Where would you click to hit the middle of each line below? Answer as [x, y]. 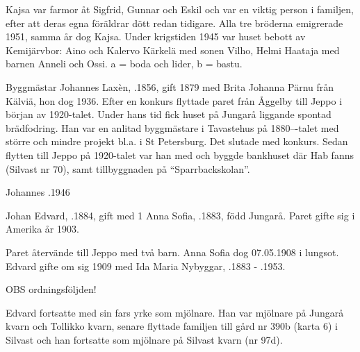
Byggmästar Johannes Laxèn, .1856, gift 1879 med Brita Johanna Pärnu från [170, 86]
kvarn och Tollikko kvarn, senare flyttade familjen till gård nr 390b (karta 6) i [172, 326]
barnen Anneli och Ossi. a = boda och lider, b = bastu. [124, 64]
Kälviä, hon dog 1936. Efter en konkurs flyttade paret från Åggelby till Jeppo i [174, 100]
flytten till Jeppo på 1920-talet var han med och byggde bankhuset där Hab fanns [180, 154]
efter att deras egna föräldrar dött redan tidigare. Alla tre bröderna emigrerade [174, 23]
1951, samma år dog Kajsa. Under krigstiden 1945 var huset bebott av [156, 36]
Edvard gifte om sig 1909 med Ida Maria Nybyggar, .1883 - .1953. [146, 266]
